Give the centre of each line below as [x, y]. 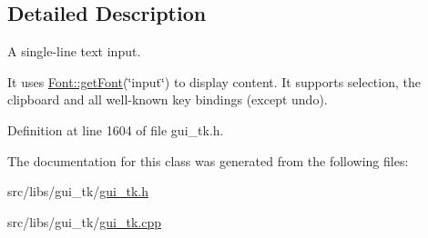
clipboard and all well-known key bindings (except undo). [168, 99]
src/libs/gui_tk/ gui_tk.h [78, 191]
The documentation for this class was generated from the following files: [208, 160]
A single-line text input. [74, 51]
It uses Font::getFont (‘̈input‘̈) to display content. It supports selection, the [214, 81]
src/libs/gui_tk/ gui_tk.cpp [85, 221]
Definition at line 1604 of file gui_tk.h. [116, 129]
